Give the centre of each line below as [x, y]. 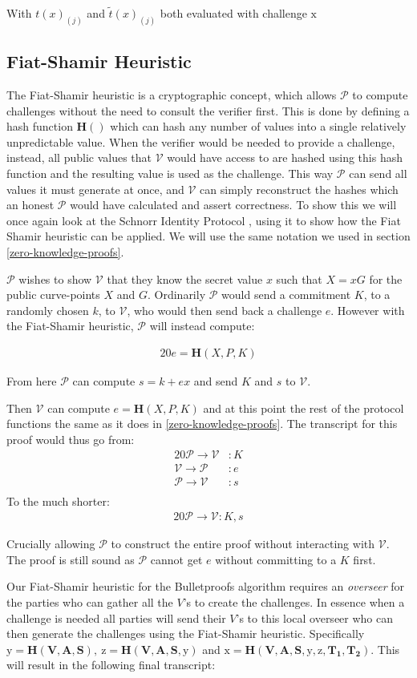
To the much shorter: [58, 500]
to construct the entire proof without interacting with [243, 544]
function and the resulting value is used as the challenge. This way [170, 174]
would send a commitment [286, 295]
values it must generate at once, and [95, 189]
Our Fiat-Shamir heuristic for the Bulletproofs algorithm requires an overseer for [206, 586]
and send [216, 381]
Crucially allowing [51, 544]
